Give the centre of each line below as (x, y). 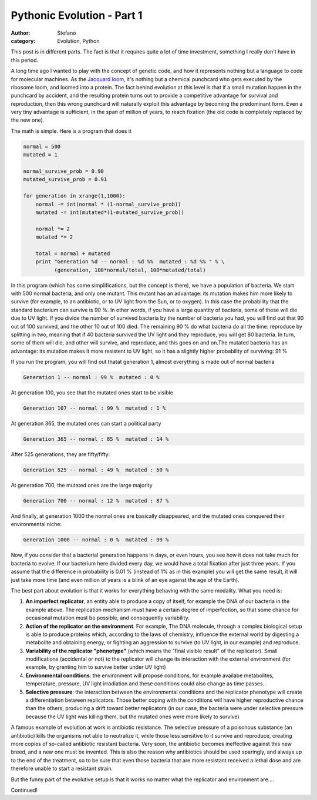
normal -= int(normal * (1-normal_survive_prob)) (108, 204)
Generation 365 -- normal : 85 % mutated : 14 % (96, 439)
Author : (21, 33)
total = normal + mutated (73, 253)
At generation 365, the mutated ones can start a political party (86, 424)
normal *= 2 (53, 229)
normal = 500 (42, 146)
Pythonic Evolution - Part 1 (77, 15)
